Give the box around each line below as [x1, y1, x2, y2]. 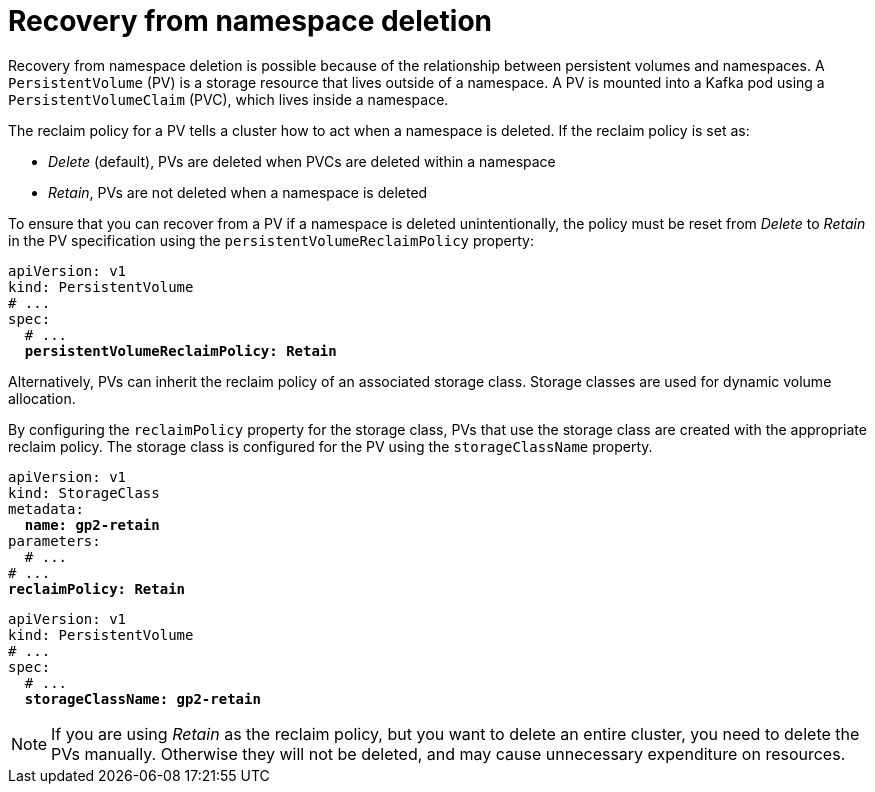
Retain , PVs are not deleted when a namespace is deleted [48, 183, 428, 201]
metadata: [8, 500, 84, 517]
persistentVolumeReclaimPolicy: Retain [24, 342, 337, 359]
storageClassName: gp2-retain [24, 690, 261, 707]
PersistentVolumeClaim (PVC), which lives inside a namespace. [8, 90, 449, 108]
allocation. [8, 389, 76, 407]
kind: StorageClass [8, 484, 160, 501]
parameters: [8, 532, 101, 549]
